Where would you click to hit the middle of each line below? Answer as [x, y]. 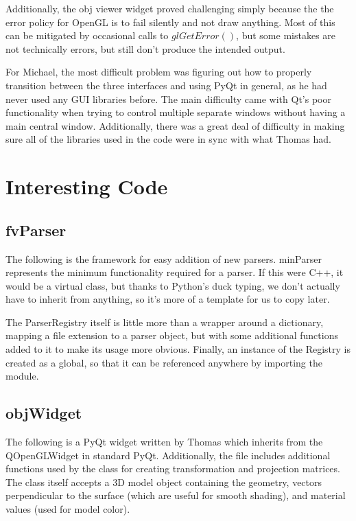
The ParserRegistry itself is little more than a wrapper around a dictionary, [165, 322]
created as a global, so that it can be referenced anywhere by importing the [164, 362]
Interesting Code [87, 186]
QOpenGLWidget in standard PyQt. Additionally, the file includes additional [168, 455]
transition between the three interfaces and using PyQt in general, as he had [166, 85]
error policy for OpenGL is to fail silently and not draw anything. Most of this [170, 22]
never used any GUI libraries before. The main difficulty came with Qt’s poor [168, 99]
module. [22, 376]
